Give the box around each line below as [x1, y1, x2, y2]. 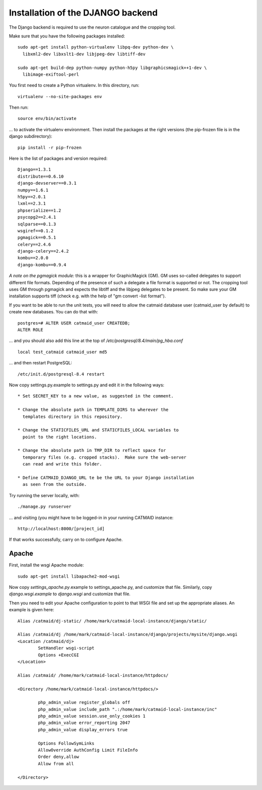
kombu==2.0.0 [17, 255, 49, 261]
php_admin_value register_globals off [38, 700, 131, 705]
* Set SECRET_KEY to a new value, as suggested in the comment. [17, 394, 174, 399]
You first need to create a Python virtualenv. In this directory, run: [9, 83, 140, 88]
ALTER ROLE [17, 327, 44, 332]
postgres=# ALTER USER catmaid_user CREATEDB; [17, 320, 131, 326]
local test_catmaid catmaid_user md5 [17, 349, 108, 355]
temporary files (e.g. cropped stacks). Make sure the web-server [22, 454, 187, 460]
